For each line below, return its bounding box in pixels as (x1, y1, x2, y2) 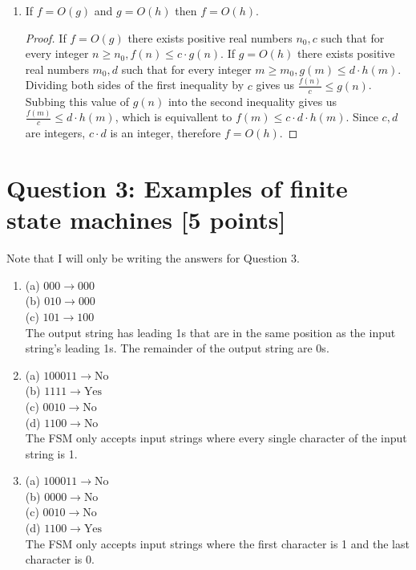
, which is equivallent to (115, 108, 232, 125)
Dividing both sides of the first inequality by (25, 76, 244, 93)
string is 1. (25, 445, 78, 462)
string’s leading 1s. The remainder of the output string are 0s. (25, 340, 329, 356)
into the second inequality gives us (168, 92, 337, 109)
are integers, (25, 124, 86, 141)
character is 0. (25, 551, 95, 568)
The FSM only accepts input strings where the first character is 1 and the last (25, 535, 410, 552)
